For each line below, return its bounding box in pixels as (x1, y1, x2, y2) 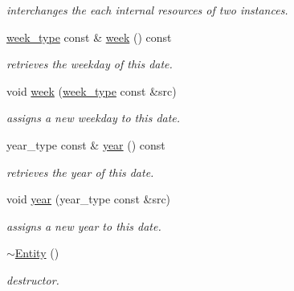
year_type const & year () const (6, 136, 165, 153)
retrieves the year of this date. (6, 163, 154, 180)
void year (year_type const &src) (6, 191, 171, 207)
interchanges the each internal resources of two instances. (6, 2, 288, 18)
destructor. (6, 271, 59, 288)
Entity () (14, 244, 59, 261)
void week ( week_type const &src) (6, 82, 177, 99)
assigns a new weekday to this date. (6, 109, 181, 126)
